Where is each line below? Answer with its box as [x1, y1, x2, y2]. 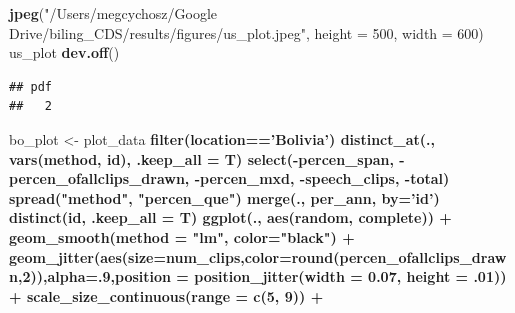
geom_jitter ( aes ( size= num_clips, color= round [9, 246, 334, 267]
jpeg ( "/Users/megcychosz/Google [9, 3, 217, 23]
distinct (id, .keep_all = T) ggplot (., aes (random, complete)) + [9, 207, 452, 228]
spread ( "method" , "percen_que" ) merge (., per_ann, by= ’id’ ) [9, 187, 440, 208]
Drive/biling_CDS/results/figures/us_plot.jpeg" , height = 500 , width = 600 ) [9, 22, 484, 43]
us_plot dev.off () [9, 42, 120, 63]
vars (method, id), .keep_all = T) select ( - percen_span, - [9, 148, 405, 169]
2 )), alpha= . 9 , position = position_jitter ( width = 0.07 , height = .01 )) [22, 266, 507, 287]
